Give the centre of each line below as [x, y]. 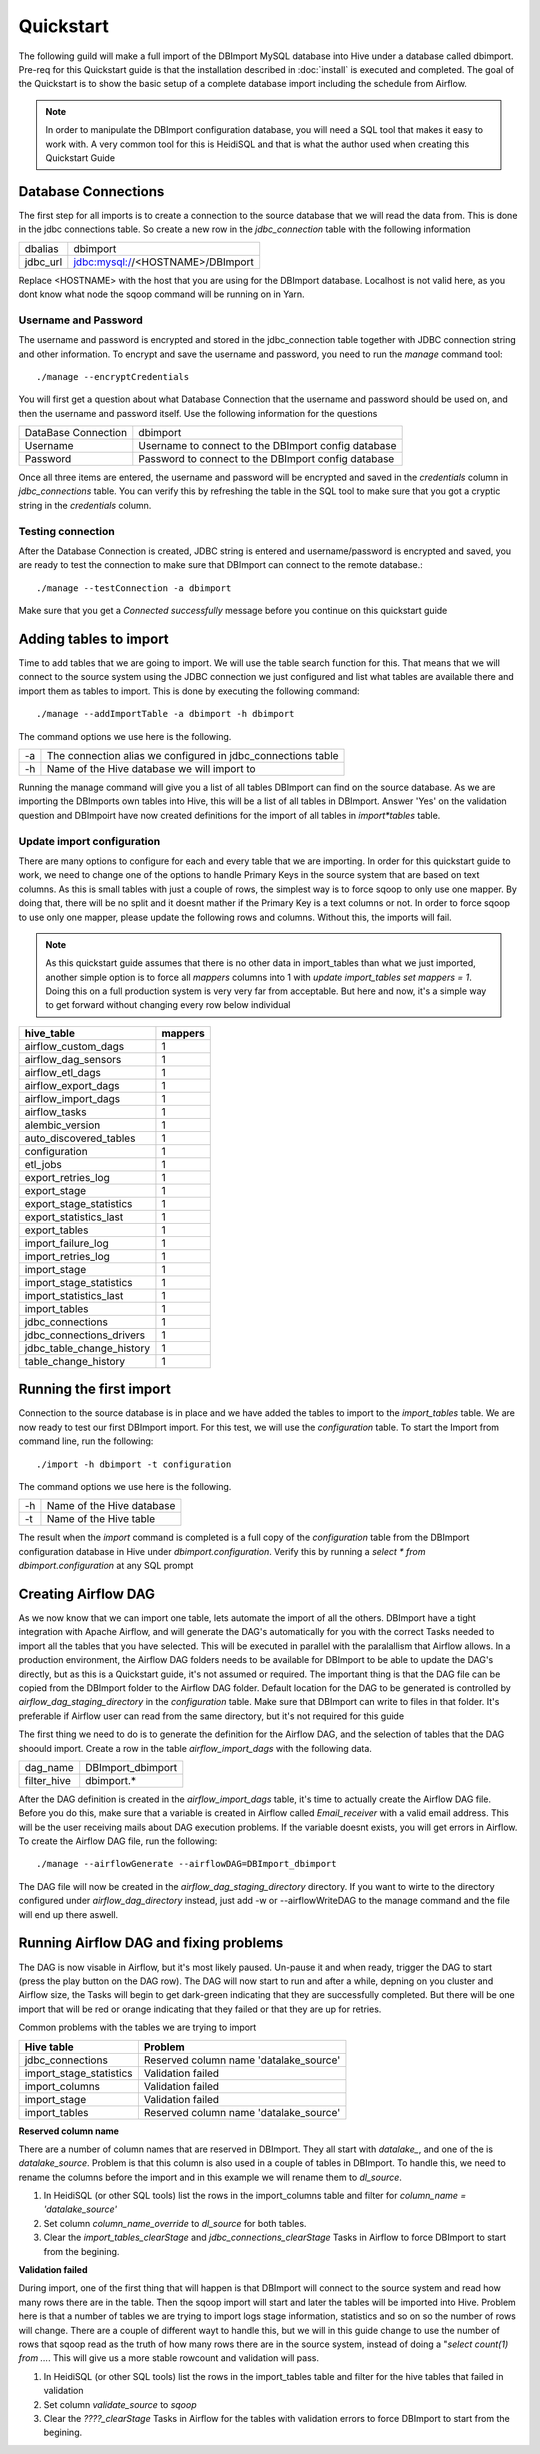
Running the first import [95, 1389]
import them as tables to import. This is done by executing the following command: [189, 691]
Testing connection [66, 531]
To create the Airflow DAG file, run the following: [118, 1841]
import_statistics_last [74, 1295]
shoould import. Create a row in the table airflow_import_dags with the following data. [195, 1748]
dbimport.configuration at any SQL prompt [106, 1566]
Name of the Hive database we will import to [151, 769]
